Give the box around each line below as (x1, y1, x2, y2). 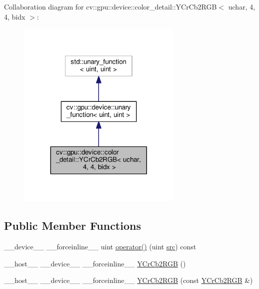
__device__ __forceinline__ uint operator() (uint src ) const (4, 241, 196, 252)
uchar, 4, (228, 2, 255, 12)
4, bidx (4, 11, 25, 22)
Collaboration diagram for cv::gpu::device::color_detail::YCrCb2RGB (4, 2, 217, 12)
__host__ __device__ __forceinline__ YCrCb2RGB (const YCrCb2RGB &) (4, 275, 253, 285)
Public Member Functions (4, 218, 141, 233)
